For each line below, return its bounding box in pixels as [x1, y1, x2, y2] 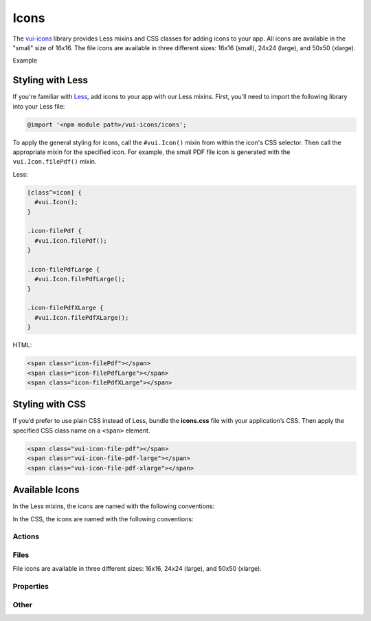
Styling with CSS [12, 399, 86, 411]
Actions [12, 532, 40, 541]
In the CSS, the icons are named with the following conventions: [12, 514, 194, 523]
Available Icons [12, 484, 80, 496]
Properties [12, 581, 49, 591]
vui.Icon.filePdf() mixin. [12, 157, 97, 166]
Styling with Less [12, 74, 89, 86]
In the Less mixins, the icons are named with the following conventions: [12, 502, 215, 510]
